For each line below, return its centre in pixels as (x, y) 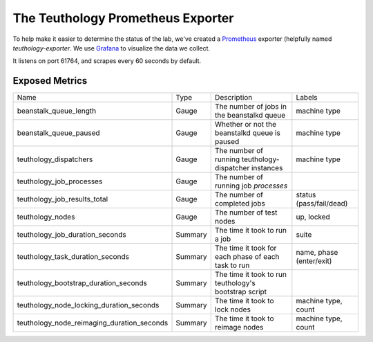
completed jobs (240, 204)
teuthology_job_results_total (63, 199)
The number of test (246, 213)
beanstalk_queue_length (57, 111)
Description (233, 98)
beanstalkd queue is (248, 133)
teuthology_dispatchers (55, 159)
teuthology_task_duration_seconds (73, 257)
